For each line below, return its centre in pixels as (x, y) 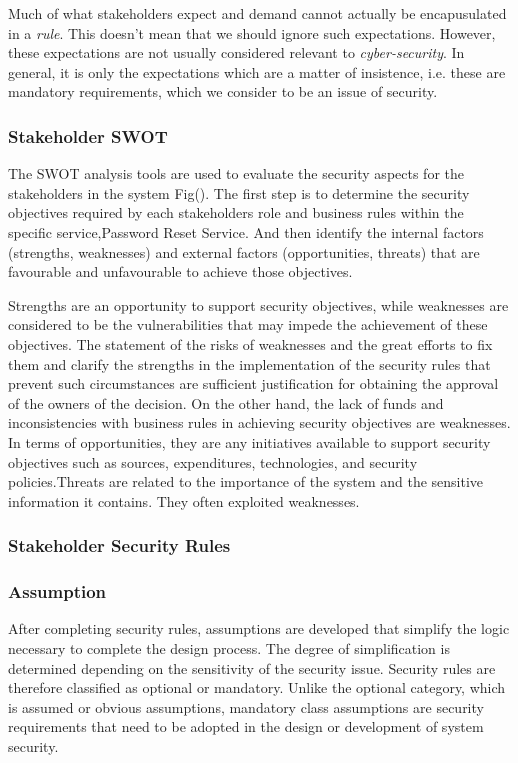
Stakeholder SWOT (88, 135)
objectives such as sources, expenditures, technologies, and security (213, 461)
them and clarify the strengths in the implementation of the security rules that (249, 363)
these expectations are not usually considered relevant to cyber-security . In (236, 52)
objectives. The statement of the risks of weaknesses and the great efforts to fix (250, 343)
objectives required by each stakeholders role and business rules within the (236, 212)
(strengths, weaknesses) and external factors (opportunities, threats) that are (244, 251)
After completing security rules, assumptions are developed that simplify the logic (259, 628)
